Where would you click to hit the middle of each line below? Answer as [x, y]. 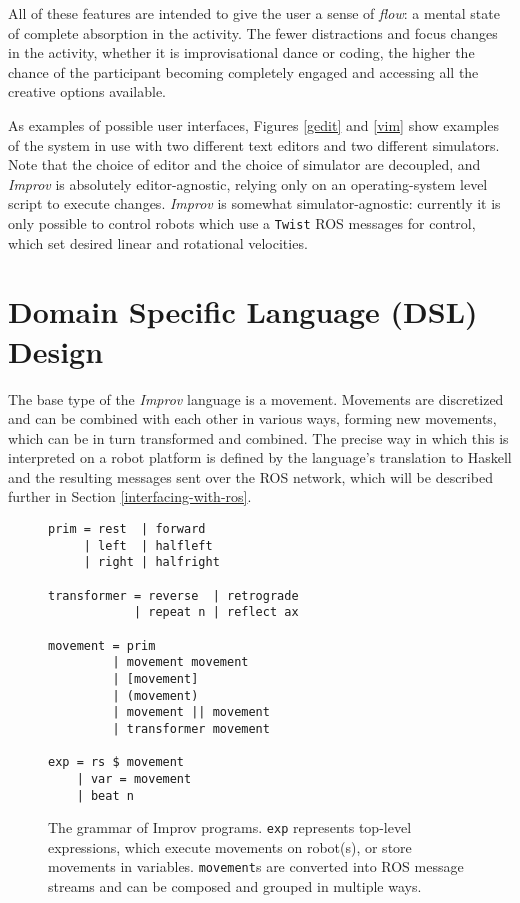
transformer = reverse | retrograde [173, 595]
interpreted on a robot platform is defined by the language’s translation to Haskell [260, 457]
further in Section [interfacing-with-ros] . [130, 496]
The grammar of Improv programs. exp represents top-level [230, 827]
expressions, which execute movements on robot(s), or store [230, 846]
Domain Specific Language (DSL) [243, 311]
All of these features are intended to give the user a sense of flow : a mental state [254, 13]
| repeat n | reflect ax [216, 612]
